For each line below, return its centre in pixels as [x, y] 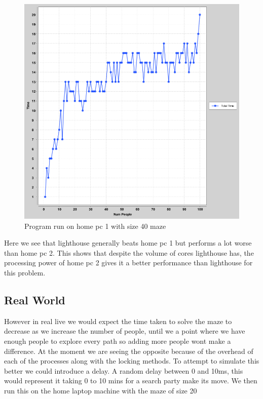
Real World [35, 300]
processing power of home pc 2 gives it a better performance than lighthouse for [128, 263]
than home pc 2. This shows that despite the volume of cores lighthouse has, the [129, 252]
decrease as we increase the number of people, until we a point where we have [125, 331]
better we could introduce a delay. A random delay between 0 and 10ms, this [124, 370]
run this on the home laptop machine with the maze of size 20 [101, 390]
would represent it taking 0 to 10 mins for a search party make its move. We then [131, 381]
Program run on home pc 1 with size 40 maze [95, 226]
